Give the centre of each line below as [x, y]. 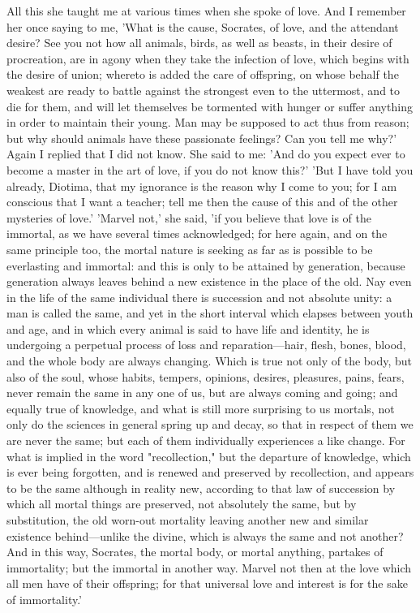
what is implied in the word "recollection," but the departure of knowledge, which [209, 456]
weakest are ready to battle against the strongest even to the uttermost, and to [204, 90]
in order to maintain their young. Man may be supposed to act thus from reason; [208, 122]
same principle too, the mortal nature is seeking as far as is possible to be [190, 249]
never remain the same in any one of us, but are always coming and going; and [202, 393]
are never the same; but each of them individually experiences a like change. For [206, 440]
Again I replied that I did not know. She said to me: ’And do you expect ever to [206, 154]
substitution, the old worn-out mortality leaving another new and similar [188, 520]
